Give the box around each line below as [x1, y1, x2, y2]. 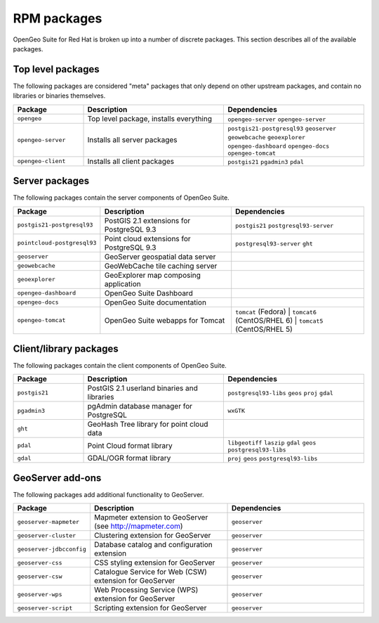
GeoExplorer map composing [104, 270, 201, 280]
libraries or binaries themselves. [13, 91, 106, 100]
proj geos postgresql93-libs [227, 455, 318, 463]
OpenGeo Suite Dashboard [104, 288, 193, 298]
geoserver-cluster [17, 532, 77, 539]
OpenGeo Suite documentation [104, 297, 207, 307]
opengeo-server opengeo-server [227, 115, 326, 123]
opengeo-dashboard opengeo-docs [227, 142, 330, 150]
